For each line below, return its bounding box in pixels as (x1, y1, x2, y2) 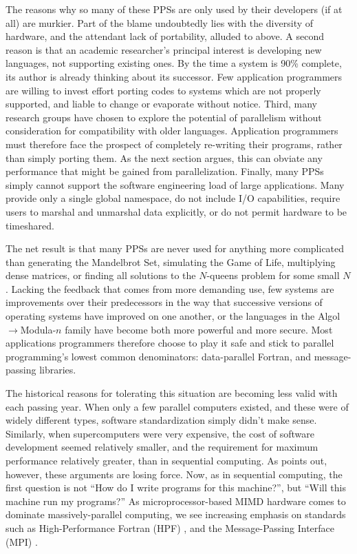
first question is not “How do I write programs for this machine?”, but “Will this (6, 480, 346, 495)
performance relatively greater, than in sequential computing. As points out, (6, 453, 327, 467)
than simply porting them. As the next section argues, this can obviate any (6, 150, 323, 165)
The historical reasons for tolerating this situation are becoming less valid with (6, 386, 338, 400)
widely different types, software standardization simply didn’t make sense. (6, 413, 317, 427)
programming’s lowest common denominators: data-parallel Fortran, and (6, 349, 312, 363)
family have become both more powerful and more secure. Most (65, 322, 333, 336)
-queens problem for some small (206, 268, 340, 283)
